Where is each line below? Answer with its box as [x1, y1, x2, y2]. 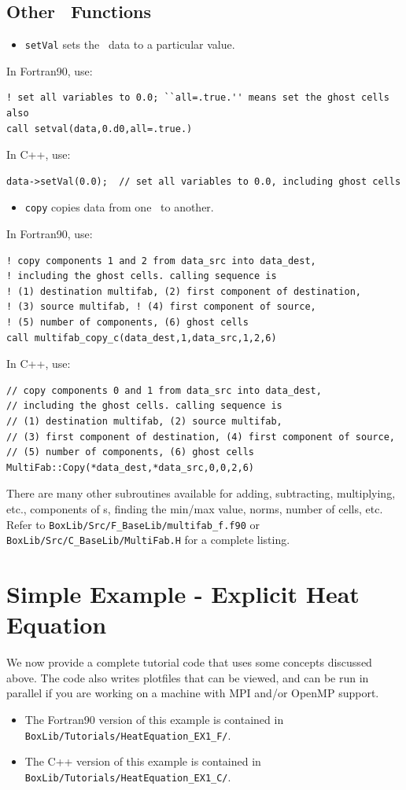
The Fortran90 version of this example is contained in [24, 711, 284, 727]
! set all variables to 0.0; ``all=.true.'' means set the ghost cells [6, 92, 389, 104]
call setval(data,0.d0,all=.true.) [6, 123, 193, 134]
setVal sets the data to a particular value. [24, 36, 235, 53]
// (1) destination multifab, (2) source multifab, [6, 416, 282, 428]
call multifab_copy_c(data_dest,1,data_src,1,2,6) [6, 332, 277, 344]
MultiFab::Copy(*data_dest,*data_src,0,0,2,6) [6, 461, 254, 473]
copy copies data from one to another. [24, 199, 214, 215]
